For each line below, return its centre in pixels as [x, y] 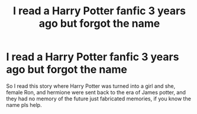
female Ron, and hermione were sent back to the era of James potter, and [96, 92]
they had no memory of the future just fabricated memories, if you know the [98, 99]
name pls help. [24, 104]
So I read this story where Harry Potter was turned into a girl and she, [91, 86]
